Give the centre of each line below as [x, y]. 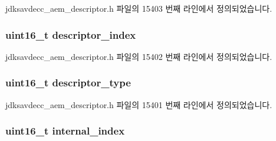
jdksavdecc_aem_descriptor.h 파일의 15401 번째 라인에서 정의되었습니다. [139, 104]
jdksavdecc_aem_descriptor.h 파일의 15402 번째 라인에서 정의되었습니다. [139, 56]
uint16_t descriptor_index [71, 34]
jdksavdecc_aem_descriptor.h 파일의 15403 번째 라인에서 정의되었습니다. [139, 8]
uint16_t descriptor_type [68, 83]
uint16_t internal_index [65, 131]
